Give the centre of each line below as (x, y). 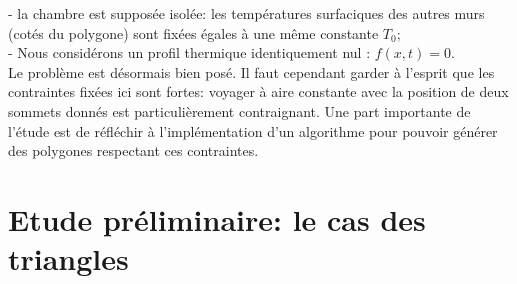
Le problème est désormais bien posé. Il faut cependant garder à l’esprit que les (251, 71)
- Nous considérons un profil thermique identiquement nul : (189, 52)
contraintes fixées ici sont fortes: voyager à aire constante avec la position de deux (258, 91)
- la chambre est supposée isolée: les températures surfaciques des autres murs (246, 13)
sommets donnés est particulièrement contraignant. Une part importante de (239, 110)
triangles (68, 258)
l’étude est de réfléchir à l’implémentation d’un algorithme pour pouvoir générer (253, 130)
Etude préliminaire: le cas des (217, 218)
